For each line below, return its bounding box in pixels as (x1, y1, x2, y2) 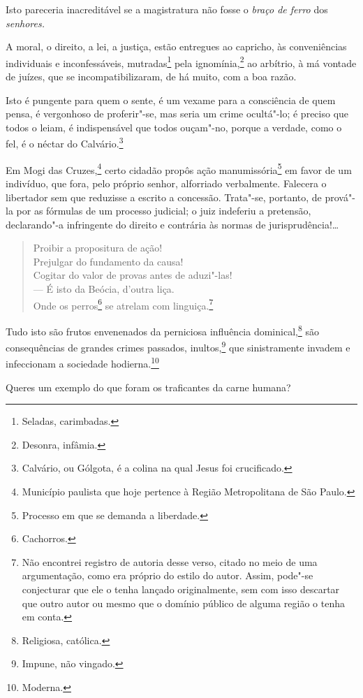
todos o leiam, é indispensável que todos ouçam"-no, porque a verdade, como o (6, 119, 342, 134)
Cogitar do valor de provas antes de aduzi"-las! (33, 268, 232, 282)
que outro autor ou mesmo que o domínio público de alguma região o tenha (22, 595, 345, 610)
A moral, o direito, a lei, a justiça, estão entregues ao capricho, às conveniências (6, 39, 347, 54)
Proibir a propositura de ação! (33, 240, 163, 255)
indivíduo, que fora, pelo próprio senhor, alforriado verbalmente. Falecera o (6, 175, 327, 190)
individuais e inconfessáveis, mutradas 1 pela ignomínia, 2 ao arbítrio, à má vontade (6, 53, 357, 70)
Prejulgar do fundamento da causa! (33, 254, 184, 268)
